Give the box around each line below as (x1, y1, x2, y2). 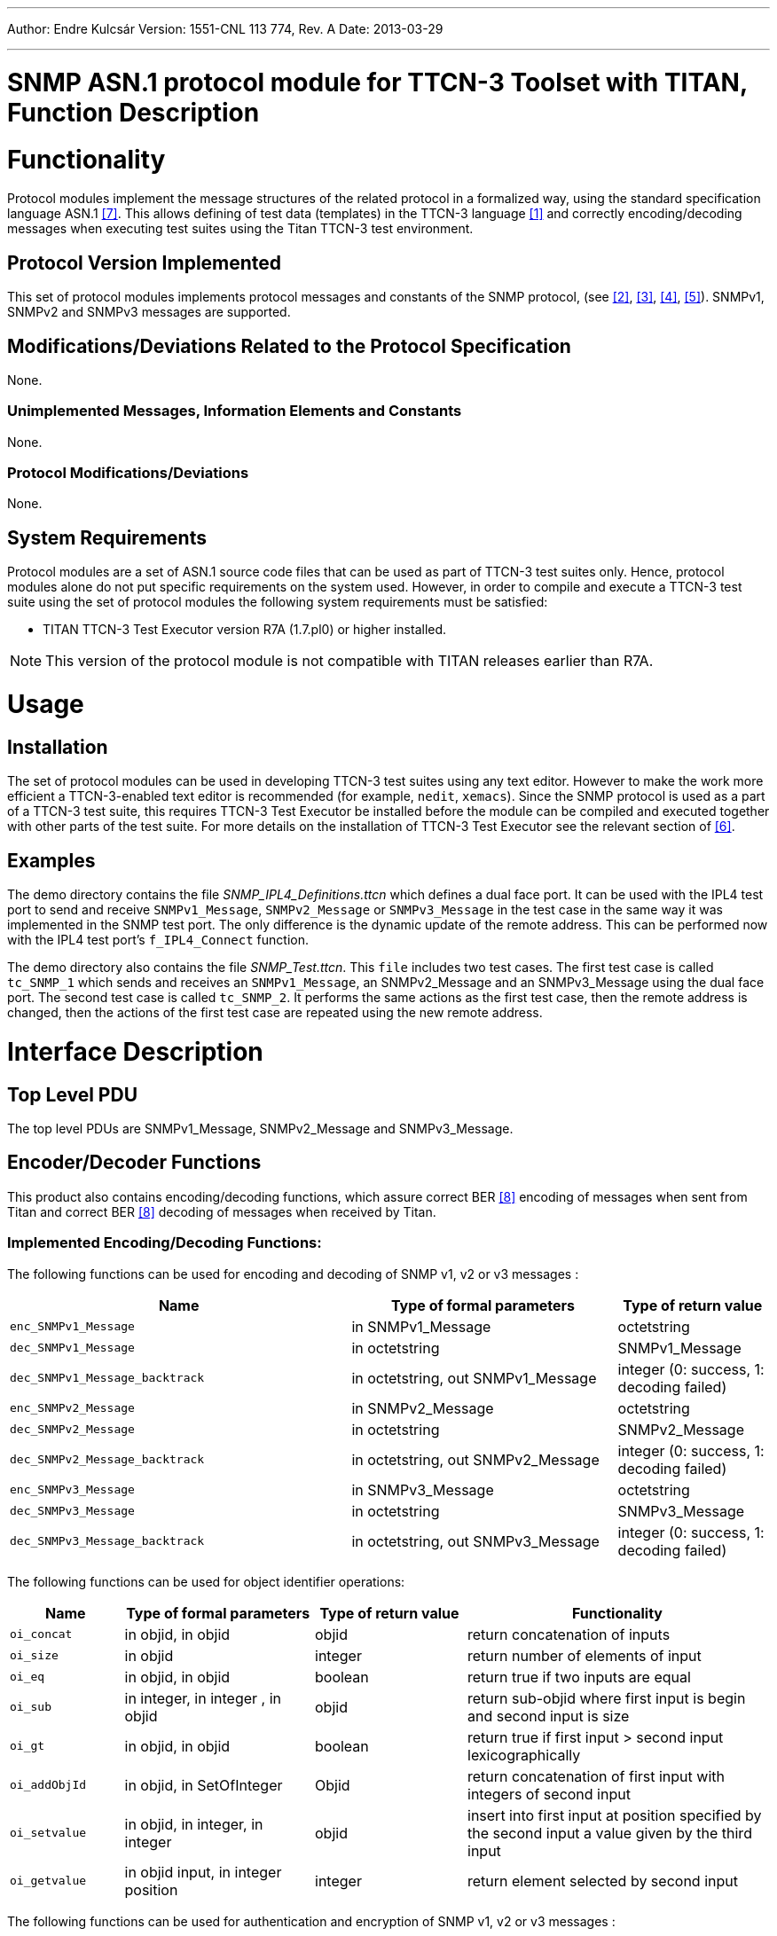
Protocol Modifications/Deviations (7, 464, 249, 482)
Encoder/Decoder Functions (7, 1151, 262, 1174)
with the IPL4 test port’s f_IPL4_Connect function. (7, 932, 310, 948)
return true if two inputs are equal (467, 1667, 691, 1686)
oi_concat (10, 1627, 73, 1642)
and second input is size (467, 1706, 630, 1725)
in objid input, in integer (124, 1862, 282, 1881)
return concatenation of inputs (467, 1625, 671, 1643)
